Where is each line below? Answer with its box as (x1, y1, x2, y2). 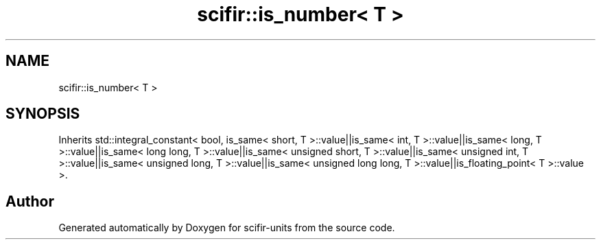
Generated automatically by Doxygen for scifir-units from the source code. (58, 222, 395, 234)
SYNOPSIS (5, 105, 80, 123)
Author (5, 192, 54, 210)
